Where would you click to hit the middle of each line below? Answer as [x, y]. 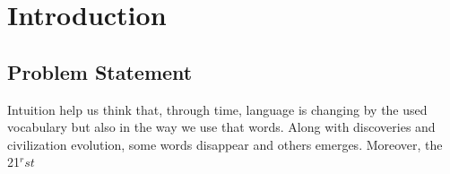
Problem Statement [100, 71]
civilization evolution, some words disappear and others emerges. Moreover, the [225, 144]
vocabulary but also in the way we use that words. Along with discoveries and [221, 127]
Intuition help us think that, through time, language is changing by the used [217, 109]
